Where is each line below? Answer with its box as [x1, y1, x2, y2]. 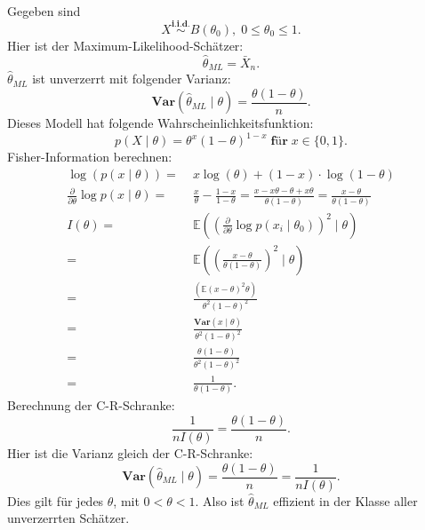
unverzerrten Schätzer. [7, 509, 130, 527]
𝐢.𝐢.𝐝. [171, 20, 190, 29]
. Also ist [195, 491, 245, 510]
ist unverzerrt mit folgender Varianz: [32, 69, 231, 88]
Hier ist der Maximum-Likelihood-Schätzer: [7, 36, 244, 54]
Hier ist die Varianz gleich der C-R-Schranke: [7, 443, 253, 462]
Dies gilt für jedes [7, 491, 104, 510]
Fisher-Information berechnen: [7, 147, 172, 166]
